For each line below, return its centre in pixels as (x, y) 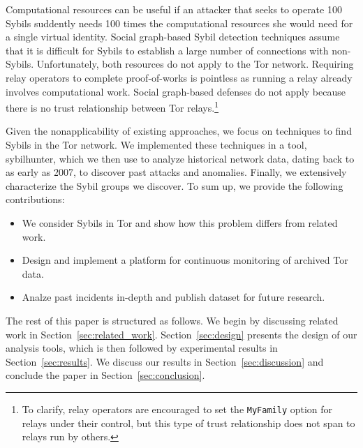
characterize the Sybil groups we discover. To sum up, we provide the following (175, 185)
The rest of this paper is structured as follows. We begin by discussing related (172, 320)
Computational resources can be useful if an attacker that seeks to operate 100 (174, 9)
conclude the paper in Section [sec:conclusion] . (105, 375)
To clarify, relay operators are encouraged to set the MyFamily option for (177, 409)
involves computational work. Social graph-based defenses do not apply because (176, 91)
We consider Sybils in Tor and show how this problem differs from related (180, 222)
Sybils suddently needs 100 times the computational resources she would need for (179, 23)
